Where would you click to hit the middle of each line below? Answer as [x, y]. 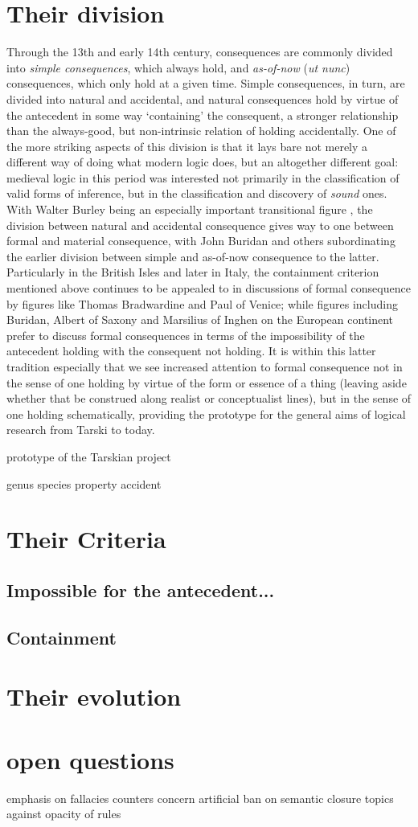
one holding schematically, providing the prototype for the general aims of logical [206, 413]
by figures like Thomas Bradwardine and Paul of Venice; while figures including [202, 303]
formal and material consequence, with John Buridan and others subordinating [201, 241]
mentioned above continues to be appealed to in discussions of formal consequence [209, 288]
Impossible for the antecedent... [141, 590]
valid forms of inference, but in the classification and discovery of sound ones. [197, 193]
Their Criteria [86, 539]
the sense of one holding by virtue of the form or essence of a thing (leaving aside [207, 382]
